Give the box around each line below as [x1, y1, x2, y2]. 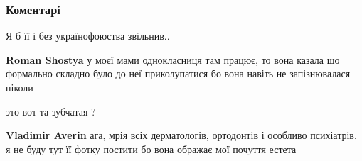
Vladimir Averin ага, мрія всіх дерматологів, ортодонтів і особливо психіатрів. [6, 128, 357, 143]
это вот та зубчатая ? [6, 104, 96, 118]
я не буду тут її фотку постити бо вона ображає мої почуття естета [6, 141, 297, 156]
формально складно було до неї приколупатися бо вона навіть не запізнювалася [6, 66, 351, 81]
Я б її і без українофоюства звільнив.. [6, 28, 170, 43]
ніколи [6, 80, 33, 94]
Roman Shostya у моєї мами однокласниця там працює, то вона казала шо [6, 52, 340, 67]
